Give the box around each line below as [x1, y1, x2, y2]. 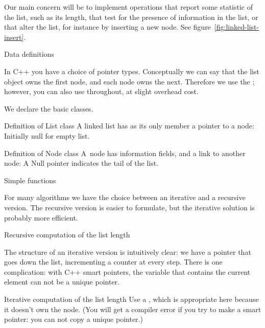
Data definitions [4, 49, 54, 59]
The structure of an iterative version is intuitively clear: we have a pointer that [4, 246, 251, 257]
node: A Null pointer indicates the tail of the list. [4, 158, 158, 168]
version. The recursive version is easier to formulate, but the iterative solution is [4, 202, 255, 212]
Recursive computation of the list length [4, 229, 130, 240]
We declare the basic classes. [4, 103, 93, 114]
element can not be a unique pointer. [4, 276, 119, 287]
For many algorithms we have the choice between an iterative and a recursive [4, 192, 246, 203]
